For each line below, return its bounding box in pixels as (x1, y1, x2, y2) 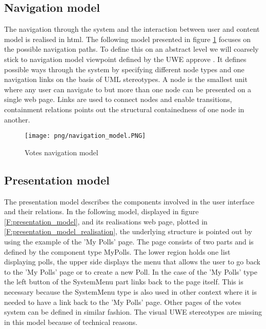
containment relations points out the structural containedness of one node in (4, 104, 244, 114)
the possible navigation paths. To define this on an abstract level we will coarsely (4, 44, 259, 54)
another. (4, 114, 30, 125)
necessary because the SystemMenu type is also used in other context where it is (4, 286, 257, 297)
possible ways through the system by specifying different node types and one (4, 64, 244, 74)
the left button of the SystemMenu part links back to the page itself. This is (4, 276, 243, 287)
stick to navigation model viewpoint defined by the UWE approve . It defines (4, 53, 247, 64)
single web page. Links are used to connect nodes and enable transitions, (4, 94, 232, 105)
